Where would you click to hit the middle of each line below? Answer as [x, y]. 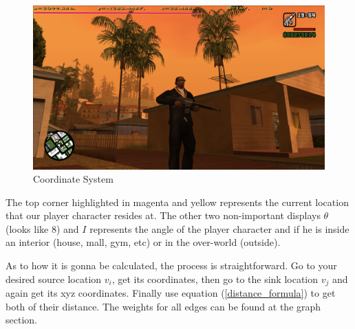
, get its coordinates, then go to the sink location [215, 279]
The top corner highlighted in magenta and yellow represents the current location [177, 202]
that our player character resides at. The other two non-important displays [163, 215]
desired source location [54, 279]
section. [21, 320]
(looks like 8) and [42, 228]
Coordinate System [73, 179]
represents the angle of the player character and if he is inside [219, 228]
